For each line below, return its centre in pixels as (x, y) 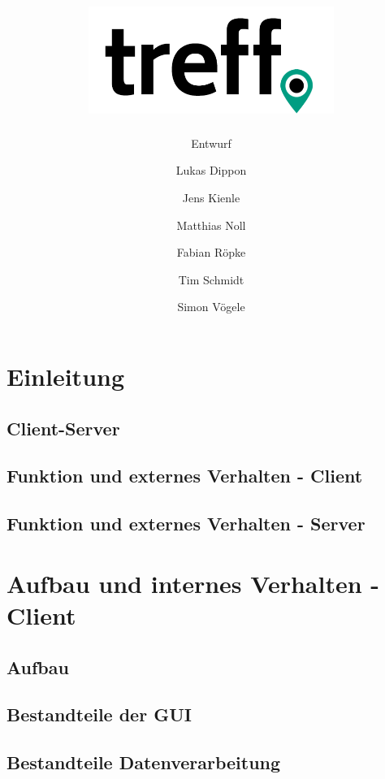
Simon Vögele (211, 307)
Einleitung (66, 377)
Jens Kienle (211, 198)
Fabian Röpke (211, 252)
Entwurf (211, 143)
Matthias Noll (211, 225)
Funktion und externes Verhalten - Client (185, 476)
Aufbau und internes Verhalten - (193, 583)
